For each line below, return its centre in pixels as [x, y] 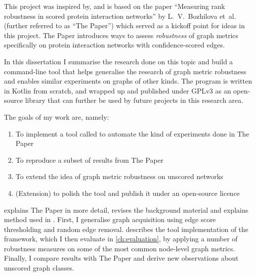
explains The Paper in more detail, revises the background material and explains [126, 209]
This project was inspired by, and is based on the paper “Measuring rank [115, 6]
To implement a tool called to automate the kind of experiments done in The [132, 133]
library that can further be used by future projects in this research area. [134, 100]
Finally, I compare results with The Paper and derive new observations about [121, 258]
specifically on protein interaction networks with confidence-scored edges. [114, 45]
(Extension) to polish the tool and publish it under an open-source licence [128, 193]
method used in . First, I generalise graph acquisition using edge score [110, 219]
